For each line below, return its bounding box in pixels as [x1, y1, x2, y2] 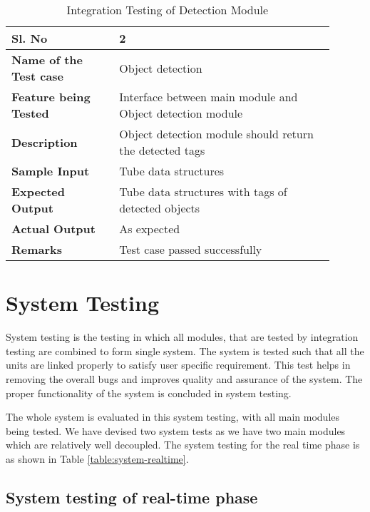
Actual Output [11, 220, 96, 237]
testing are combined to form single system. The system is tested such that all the [6, 343, 364, 358]
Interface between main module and [119, 88, 298, 105]
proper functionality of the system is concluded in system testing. [6, 385, 292, 400]
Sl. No [11, 30, 48, 46]
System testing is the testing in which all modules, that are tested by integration [6, 329, 359, 344]
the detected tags [119, 142, 205, 158]
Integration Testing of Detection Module [66, 1, 269, 18]
